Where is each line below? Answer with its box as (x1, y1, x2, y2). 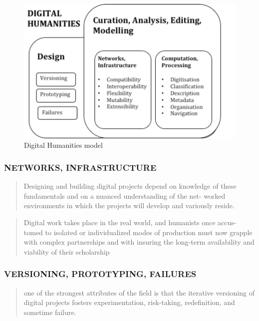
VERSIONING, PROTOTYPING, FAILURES (4, 268, 197, 280)
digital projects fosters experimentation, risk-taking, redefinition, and (23, 297, 235, 308)
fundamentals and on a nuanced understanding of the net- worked (23, 190, 226, 201)
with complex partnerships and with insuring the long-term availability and (23, 237, 255, 247)
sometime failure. (23, 307, 76, 317)
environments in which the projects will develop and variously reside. (23, 200, 235, 211)
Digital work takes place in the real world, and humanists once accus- (23, 217, 237, 227)
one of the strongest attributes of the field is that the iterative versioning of (23, 287, 255, 298)
